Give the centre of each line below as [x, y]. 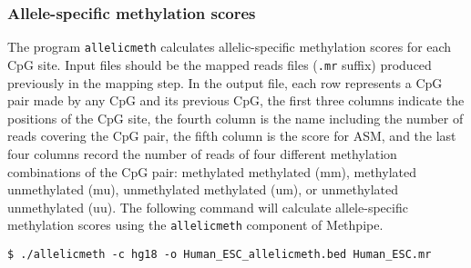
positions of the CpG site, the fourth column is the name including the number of [235, 118]
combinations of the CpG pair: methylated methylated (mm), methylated [212, 171]
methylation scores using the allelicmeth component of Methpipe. [195, 225]
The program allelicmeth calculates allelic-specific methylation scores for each [230, 47]
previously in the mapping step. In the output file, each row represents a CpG [225, 82]
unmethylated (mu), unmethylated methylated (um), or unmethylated [203, 189]
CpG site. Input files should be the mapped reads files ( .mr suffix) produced [220, 64]
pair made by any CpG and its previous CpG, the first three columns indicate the [236, 100]
